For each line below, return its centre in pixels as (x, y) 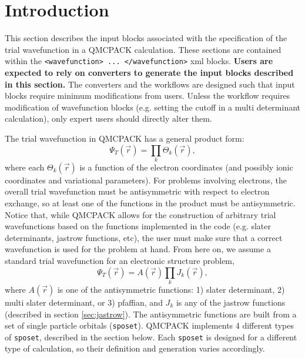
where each (25, 167)
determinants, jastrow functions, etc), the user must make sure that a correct (144, 237)
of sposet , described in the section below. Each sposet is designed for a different (151, 337)
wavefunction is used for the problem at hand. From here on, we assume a (138, 249)
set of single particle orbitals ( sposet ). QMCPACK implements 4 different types (150, 325)
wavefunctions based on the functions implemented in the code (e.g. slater (138, 226)
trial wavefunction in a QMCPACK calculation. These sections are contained (143, 49)
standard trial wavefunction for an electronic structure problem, (120, 261)
